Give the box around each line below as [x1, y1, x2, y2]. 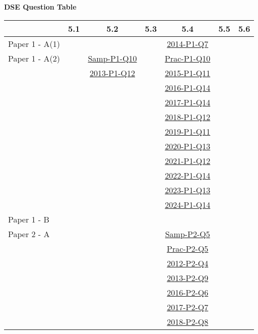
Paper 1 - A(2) [8, 52, 60, 64]
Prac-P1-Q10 [165, 52, 211, 64]
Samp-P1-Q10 [88, 52, 137, 64]
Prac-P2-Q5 [167, 242, 209, 254]
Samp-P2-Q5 [165, 228, 210, 240]
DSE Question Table [4, 2, 77, 12]
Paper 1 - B [8, 213, 49, 225]
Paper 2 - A [8, 228, 50, 240]
